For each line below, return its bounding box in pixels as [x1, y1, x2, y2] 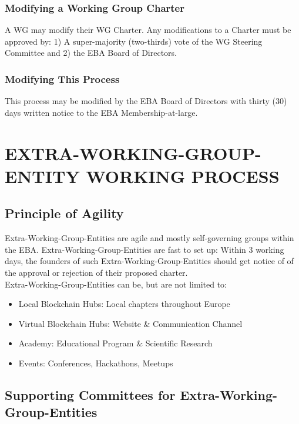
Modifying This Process [5, 71, 120, 86]
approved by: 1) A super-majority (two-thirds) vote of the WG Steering [5, 35, 263, 47]
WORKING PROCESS [86, 163, 280, 188]
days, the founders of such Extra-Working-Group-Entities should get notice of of [5, 255, 294, 267]
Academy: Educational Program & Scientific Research [18, 337, 213, 349]
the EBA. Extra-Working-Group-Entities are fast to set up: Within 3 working [5, 243, 284, 255]
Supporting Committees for [5, 385, 176, 403]
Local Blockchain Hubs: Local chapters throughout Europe [18, 298, 230, 310]
